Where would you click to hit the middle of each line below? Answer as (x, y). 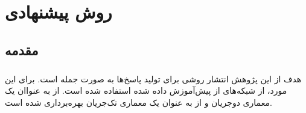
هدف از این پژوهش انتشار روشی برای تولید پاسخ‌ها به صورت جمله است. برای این (153, 78)
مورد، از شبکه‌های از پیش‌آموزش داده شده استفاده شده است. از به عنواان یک (146, 90)
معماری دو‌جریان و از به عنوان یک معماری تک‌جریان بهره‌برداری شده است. (139, 102)
